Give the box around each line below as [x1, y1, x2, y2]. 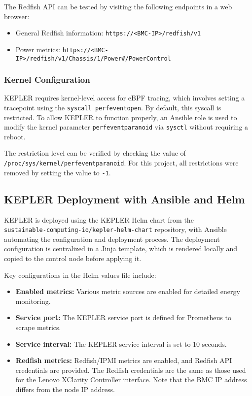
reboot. [4, 131, 26, 141]
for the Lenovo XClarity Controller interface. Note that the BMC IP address [15, 374, 247, 385]
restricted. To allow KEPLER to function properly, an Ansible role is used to [4, 112, 237, 122]
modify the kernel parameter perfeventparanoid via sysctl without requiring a [4, 122, 249, 132]
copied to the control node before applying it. [4, 253, 142, 264]
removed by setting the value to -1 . [4, 167, 111, 177]
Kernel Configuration [4, 73, 90, 86]
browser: [4, 11, 30, 21]
